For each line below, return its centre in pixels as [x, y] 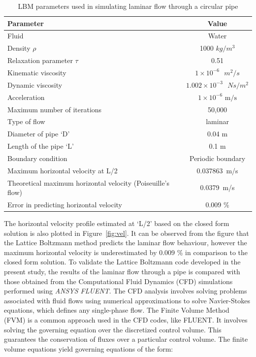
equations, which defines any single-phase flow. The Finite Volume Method [117, 310]
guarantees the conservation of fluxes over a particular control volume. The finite [126, 339]
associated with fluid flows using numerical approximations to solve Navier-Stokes [127, 300]
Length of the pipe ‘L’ [41, 146]
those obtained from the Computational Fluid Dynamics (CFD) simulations [118, 281]
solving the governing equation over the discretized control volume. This [113, 329]
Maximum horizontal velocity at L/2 [63, 170]
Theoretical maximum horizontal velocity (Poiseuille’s [89, 182]
